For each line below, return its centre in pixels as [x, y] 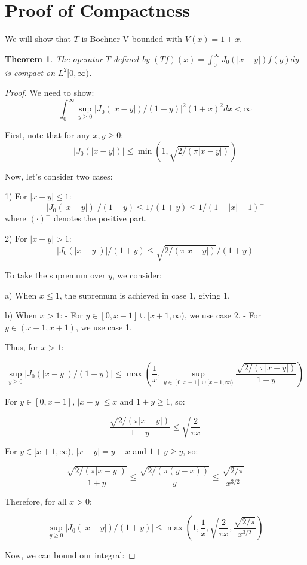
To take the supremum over [55, 275]
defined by [131, 58]
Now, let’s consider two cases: [59, 176]
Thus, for [22, 347]
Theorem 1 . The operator [54, 58]
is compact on [30, 72]
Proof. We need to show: [50, 92]
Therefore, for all [36, 501]
